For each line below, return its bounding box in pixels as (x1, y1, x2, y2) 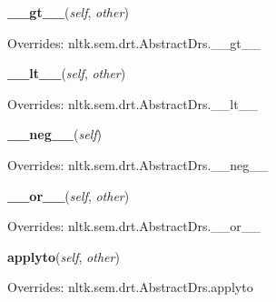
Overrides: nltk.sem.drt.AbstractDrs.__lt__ (7, 94, 258, 113)
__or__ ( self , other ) (7, 186, 130, 205)
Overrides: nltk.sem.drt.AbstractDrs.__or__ (7, 216, 261, 236)
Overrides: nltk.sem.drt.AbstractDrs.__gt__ (7, 33, 261, 52)
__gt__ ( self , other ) (7, 3, 129, 21)
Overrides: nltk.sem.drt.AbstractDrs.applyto (7, 277, 253, 297)
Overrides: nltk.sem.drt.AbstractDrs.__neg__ (7, 155, 269, 174)
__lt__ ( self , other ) (7, 64, 126, 83)
